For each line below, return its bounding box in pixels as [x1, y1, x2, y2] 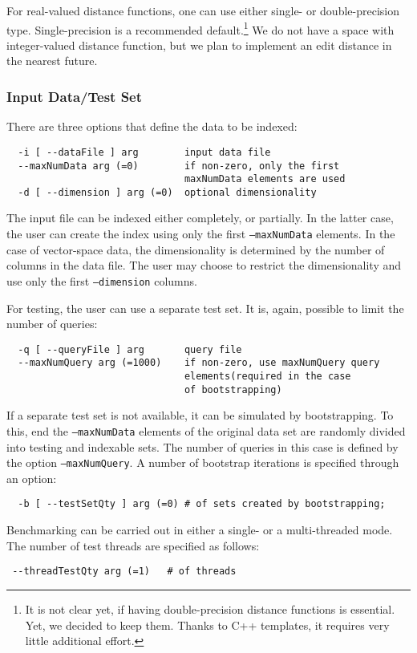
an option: [6, 469, 57, 486]
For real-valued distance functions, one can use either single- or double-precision [6, 2, 399, 18]
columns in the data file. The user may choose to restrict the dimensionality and [6, 257, 402, 274]
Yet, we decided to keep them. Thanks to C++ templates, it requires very [25, 616, 390, 633]
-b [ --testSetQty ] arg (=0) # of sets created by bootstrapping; [18, 498, 386, 510]
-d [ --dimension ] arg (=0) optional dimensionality [18, 186, 317, 198]
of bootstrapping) [184, 383, 282, 395]
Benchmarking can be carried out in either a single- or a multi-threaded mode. [6, 521, 393, 538]
